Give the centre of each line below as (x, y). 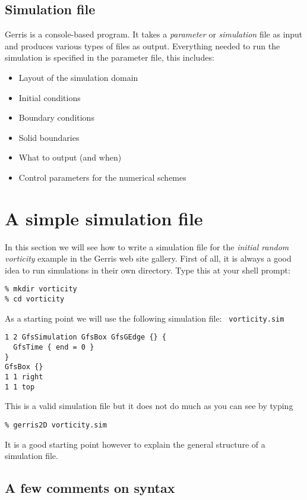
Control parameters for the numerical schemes (102, 177)
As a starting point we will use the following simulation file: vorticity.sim (145, 318)
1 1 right (24, 377)
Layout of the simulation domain (78, 77)
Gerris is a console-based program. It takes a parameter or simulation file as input (154, 34)
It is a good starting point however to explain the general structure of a (135, 444)
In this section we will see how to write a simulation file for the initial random (147, 246)
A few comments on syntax (90, 488)
